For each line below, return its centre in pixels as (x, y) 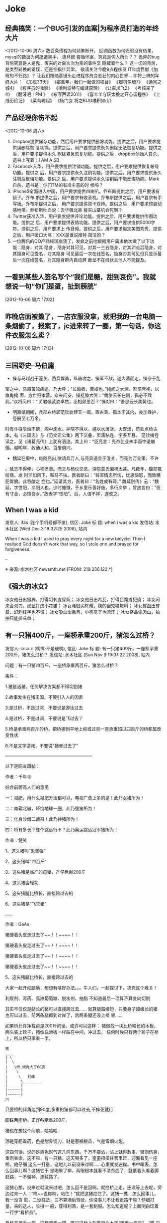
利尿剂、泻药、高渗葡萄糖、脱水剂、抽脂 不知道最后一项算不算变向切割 (78, 998)
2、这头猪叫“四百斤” (26, 861)
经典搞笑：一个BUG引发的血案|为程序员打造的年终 (82, 28)
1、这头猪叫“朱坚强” (26, 851)
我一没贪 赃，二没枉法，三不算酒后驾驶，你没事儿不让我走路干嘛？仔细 (78, 1200)
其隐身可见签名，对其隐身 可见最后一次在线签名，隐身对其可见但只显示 (85, 253)
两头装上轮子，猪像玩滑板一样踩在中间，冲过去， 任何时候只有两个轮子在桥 (82, 1032)
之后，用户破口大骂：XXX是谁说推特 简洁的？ (59, 235)
